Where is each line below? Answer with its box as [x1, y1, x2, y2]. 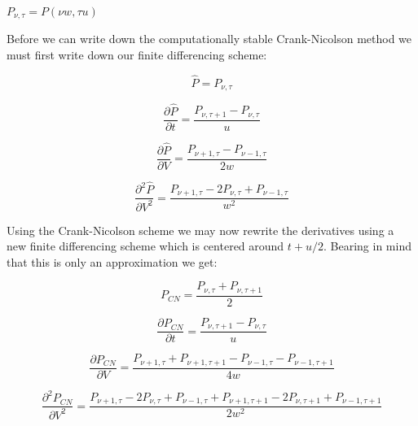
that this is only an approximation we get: [7, 253, 218, 270]
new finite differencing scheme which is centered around [7, 237, 284, 254]
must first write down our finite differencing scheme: [7, 46, 267, 63]
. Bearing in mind [323, 237, 411, 254]
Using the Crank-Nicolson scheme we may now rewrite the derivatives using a [7, 221, 394, 238]
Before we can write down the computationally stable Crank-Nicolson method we [7, 30, 412, 47]
